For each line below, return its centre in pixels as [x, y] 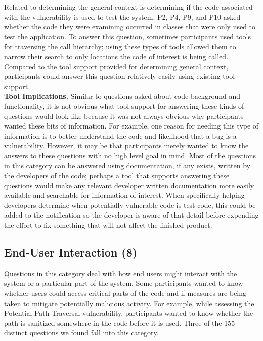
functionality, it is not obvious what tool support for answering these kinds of [124, 105]
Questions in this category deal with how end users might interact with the [121, 273]
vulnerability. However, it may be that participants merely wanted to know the [126, 145]
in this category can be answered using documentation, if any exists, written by [127, 165]
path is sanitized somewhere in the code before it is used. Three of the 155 [120, 323]
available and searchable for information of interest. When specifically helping [124, 195]
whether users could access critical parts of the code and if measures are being [125, 293]
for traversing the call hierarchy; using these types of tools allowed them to [120, 46]
